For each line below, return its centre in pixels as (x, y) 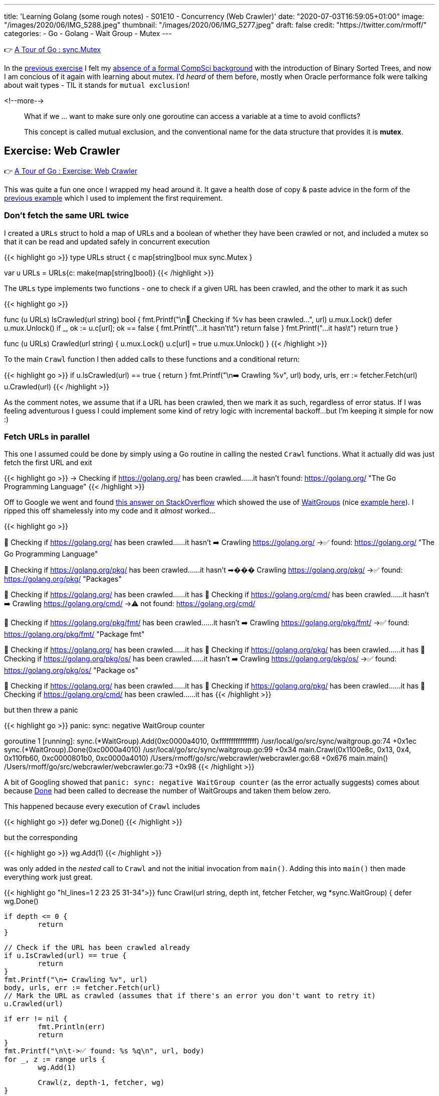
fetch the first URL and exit (48, 463)
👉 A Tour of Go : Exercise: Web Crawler (71, 171)
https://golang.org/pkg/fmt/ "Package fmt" (74, 634)
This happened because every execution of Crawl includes (102, 806)
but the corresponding (41, 838)
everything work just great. (48, 877)
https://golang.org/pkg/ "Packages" (63, 579)
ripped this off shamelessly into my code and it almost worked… (110, 511)
